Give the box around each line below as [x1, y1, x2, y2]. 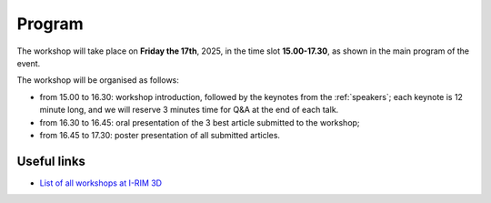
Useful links [16, 153, 86, 168]
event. [16, 57, 41, 68]
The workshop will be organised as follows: [16, 75, 179, 86]
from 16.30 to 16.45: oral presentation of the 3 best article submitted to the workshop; [39, 117, 360, 127]
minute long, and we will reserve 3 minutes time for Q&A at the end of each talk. [39, 105, 339, 116]
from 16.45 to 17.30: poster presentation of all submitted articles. [39, 129, 281, 140]
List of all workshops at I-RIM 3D [39, 178, 163, 188]
